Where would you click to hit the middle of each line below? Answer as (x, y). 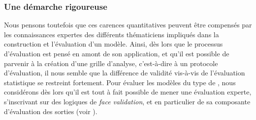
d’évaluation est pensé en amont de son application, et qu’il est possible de (117, 53)
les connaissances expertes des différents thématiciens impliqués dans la (112, 34)
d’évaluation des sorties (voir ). (51, 111)
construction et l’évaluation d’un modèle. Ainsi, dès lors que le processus (113, 44)
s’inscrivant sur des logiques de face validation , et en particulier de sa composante (127, 101)
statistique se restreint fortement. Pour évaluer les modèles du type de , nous (120, 82)
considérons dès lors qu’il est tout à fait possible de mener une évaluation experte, (128, 92)
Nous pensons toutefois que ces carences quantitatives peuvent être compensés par (128, 25)
